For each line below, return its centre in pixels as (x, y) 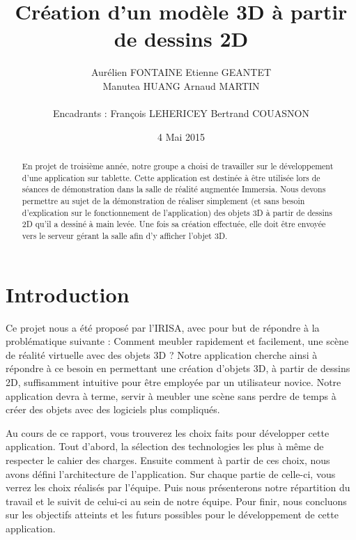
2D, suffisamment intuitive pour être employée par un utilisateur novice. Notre (173, 381)
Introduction (68, 294)
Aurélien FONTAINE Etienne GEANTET (181, 72)
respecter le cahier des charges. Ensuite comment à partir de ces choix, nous (168, 460)
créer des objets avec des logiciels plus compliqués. (113, 409)
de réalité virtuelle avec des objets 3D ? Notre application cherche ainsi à (162, 354)
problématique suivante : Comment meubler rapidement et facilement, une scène (177, 341)
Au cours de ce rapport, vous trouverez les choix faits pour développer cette (168, 432)
